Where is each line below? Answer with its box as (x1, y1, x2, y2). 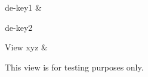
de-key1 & (5, 1, 42, 13)
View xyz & (5, 41, 48, 53)
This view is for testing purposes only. (5, 60, 144, 73)
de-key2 (5, 21, 33, 33)
